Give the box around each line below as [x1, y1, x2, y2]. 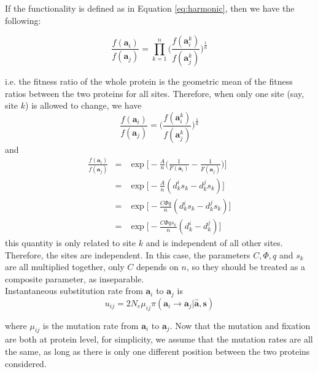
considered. [5, 357, 47, 370]
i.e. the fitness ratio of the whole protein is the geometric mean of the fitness [5, 75, 293, 88]
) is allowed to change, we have [25, 99, 142, 112]
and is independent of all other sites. [145, 236, 283, 249]
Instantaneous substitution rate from [5, 284, 143, 297]
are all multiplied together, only [5, 260, 125, 273]
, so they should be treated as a [186, 260, 306, 273]
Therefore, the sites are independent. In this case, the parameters [5, 248, 250, 261]
